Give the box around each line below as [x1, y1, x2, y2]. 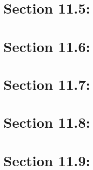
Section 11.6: [3, 36, 91, 56]
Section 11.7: [3, 74, 91, 94]
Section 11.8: [3, 112, 91, 132]
